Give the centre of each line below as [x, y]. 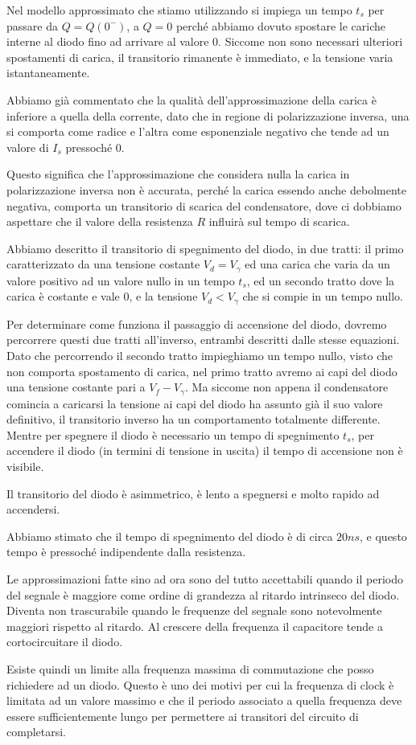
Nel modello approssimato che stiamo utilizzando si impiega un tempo [179, 10]
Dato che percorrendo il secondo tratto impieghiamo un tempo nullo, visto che [200, 355]
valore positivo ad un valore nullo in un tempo [121, 280]
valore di [28, 147]
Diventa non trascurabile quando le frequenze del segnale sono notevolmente [194, 610]
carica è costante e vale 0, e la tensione [102, 296]
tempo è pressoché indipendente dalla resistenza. [126, 552]
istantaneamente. [48, 73]
